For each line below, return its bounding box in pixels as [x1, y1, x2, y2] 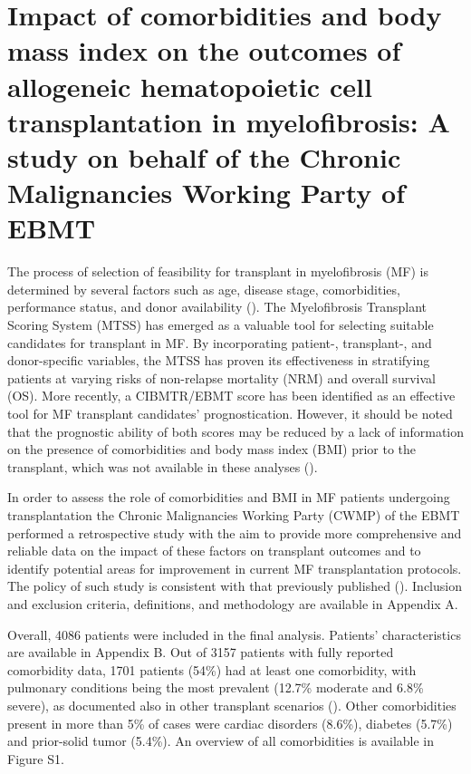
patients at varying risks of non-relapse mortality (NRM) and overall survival [7, 368, 436, 387]
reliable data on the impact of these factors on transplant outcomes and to [7, 541, 421, 560]
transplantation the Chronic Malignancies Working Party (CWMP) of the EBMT [7, 505, 460, 524]
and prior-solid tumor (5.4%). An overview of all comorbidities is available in [7, 731, 435, 750]
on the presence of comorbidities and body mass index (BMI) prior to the [7, 440, 416, 459]
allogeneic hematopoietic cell [7, 67, 372, 104]
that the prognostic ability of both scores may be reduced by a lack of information [7, 421, 465, 440]
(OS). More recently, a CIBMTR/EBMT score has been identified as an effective [7, 386, 456, 405]
